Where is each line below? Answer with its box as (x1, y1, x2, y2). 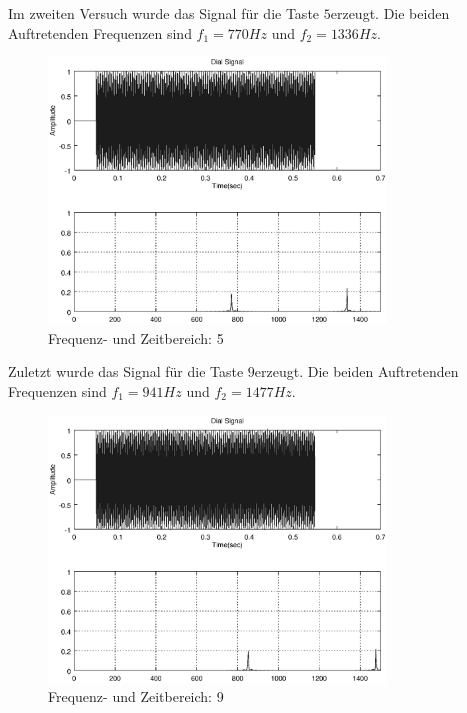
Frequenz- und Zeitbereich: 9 (48, 686, 224, 707)
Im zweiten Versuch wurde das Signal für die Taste (8, 3, 320, 23)
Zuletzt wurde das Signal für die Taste (8, 361, 244, 382)
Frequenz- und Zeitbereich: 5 (48, 327, 224, 348)
